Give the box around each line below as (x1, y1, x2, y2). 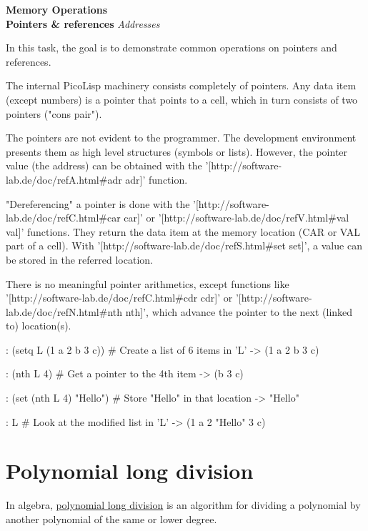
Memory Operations (6, 2, 108, 16)
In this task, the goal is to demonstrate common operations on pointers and (6, 40, 337, 55)
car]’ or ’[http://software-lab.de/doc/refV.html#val (124, 210, 349, 225)
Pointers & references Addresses (6, 16, 160, 31)
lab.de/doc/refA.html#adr (6, 172, 122, 187)
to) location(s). (6, 318, 71, 333)
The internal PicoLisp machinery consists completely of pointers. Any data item (6, 78, 357, 93)
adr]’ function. (125, 172, 188, 187)
